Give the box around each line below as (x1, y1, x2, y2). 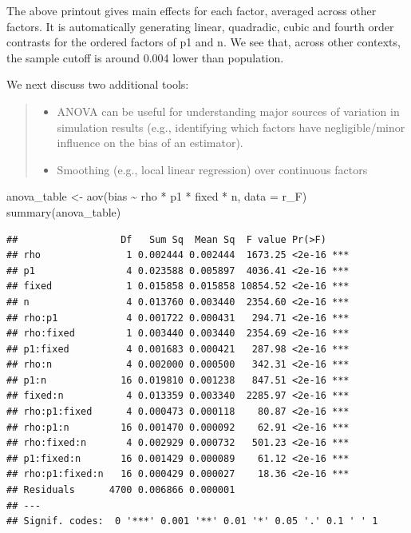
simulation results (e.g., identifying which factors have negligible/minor (57, 118, 405, 135)
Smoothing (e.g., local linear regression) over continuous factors (57, 161, 368, 177)
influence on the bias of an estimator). (57, 134, 243, 151)
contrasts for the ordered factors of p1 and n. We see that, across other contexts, (6, 34, 401, 50)
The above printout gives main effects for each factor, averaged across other (6, 2, 377, 18)
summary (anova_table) (6, 203, 121, 220)
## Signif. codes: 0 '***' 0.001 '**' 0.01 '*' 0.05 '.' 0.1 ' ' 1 (6, 515, 378, 527)
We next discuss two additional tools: (6, 76, 189, 93)
